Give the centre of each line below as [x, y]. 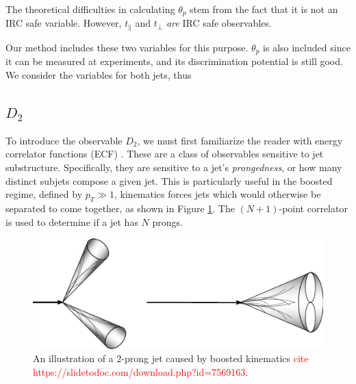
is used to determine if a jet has [72, 221]
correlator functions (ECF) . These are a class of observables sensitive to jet [165, 154]
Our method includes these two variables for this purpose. [127, 47]
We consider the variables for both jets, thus [99, 74]
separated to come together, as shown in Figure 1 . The [120, 208]
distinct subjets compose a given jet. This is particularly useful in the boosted [169, 180]
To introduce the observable [64, 140]
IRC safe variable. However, [64, 23]
